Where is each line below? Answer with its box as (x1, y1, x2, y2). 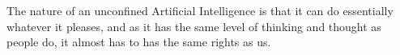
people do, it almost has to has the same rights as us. (6, 33, 271, 50)
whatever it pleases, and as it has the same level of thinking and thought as (6, 18, 381, 34)
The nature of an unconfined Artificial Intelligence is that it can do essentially (6, 2, 394, 18)
